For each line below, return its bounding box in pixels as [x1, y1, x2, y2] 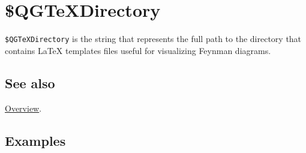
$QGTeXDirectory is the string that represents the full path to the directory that [5, 32, 302, 45]
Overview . [5, 101, 42, 114]
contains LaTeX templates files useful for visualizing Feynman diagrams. [5, 44, 271, 56]
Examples [5, 131, 66, 149]
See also [5, 73, 55, 92]
